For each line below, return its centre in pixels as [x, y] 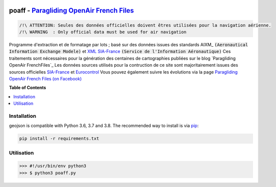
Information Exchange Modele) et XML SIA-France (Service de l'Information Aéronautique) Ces [120, 52]
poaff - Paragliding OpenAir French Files [71, 10]
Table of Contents [28, 88]
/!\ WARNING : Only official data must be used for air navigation [103, 32]
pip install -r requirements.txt [59, 139]
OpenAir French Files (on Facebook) [45, 78]
